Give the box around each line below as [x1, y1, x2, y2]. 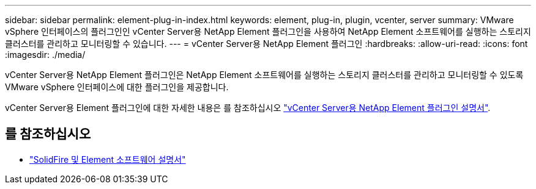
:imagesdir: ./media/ [5, 49, 86, 60]
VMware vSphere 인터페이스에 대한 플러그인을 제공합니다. [5, 82, 229, 92]
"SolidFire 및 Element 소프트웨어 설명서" [29, 154, 186, 165]
